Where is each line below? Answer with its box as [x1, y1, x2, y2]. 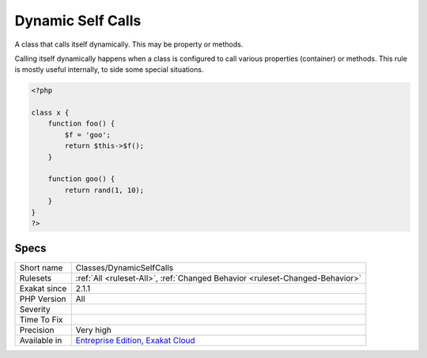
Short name [19, 262, 63, 273]
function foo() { [47, 119, 115, 128]
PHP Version [19, 293, 66, 304]
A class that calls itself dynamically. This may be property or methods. [14, 40, 244, 49]
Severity [19, 303, 51, 315]
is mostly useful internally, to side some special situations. [14, 65, 204, 74]
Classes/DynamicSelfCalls [75, 262, 174, 273]
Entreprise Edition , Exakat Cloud [75, 334, 195, 345]
